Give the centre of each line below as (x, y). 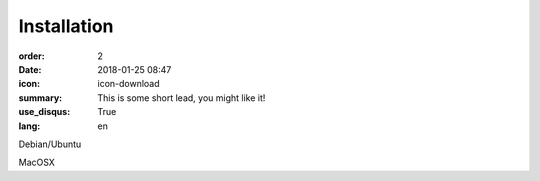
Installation (66, 26)
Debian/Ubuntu (50, 144)
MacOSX (36, 162)
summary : (40, 97)
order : (31, 56)
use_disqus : (44, 112)
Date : (30, 69)
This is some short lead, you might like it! (181, 97)
